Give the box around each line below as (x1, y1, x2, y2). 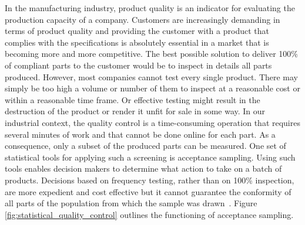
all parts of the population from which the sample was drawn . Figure (5, 197, 257, 209)
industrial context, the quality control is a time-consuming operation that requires (5, 116, 300, 128)
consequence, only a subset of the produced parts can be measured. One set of (5, 139, 286, 152)
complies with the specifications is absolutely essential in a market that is (5, 36, 269, 48)
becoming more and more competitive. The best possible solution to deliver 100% (5, 47, 298, 60)
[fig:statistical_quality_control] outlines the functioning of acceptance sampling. (5, 208, 294, 220)
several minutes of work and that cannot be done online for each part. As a (5, 128, 276, 140)
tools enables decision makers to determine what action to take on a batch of (5, 162, 282, 175)
